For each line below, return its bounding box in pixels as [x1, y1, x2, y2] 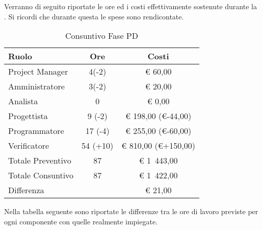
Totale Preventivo [8, 154, 71, 167]
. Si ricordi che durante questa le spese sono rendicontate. [4, 11, 184, 21]
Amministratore [8, 80, 65, 93]
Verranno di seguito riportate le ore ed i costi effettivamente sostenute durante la [4, 1, 257, 11]
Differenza [8, 184, 44, 196]
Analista [8, 95, 38, 107]
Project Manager [8, 65, 68, 78]
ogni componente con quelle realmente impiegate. [4, 216, 158, 226]
